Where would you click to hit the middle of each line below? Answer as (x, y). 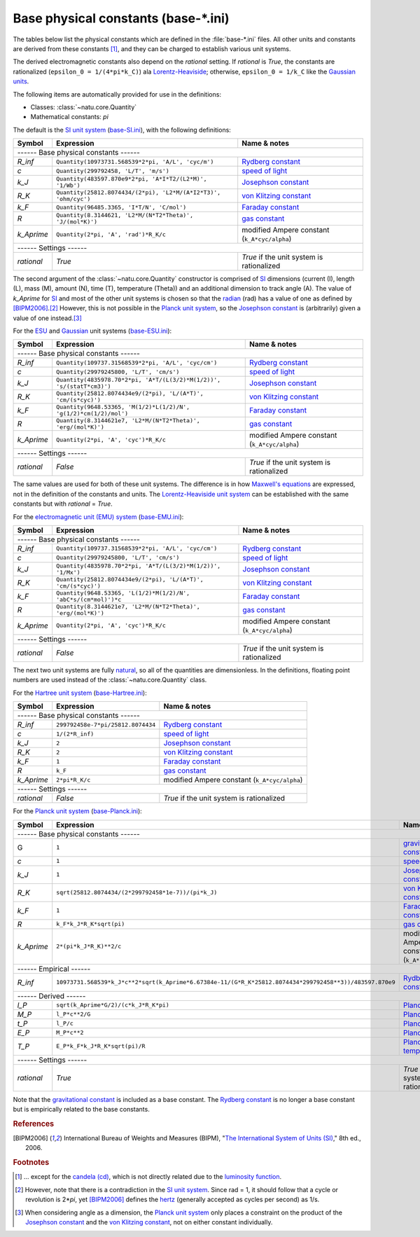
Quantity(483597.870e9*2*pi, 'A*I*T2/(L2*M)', (132, 179)
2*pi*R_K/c (73, 780)
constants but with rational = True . (63, 504)
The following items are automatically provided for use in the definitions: (117, 94)
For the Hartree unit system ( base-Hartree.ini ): (80, 693)
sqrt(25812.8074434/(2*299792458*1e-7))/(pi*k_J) (137, 893)
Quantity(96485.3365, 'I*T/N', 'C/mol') (121, 207)
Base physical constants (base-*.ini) (121, 18)
